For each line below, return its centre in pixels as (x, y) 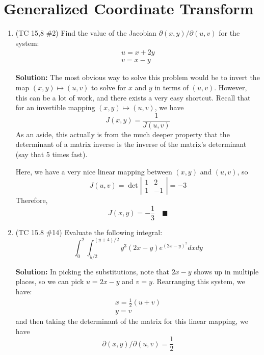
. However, (231, 87)
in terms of (172, 87)
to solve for (109, 87)
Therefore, (32, 200)
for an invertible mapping (55, 107)
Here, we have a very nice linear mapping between (94, 171)
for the (229, 33)
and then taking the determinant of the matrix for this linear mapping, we (132, 321)
